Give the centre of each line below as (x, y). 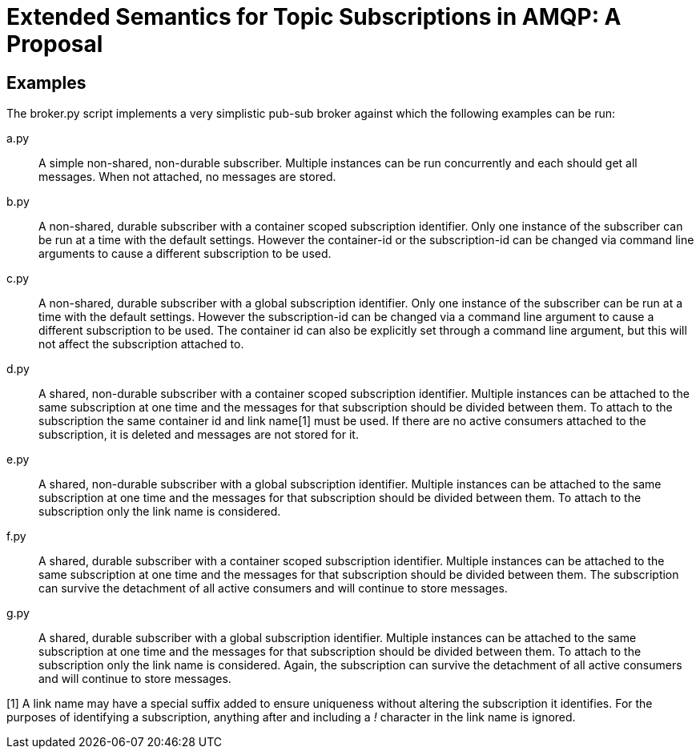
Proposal (55, 44)
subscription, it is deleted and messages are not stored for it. (199, 435)
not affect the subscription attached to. (141, 344)
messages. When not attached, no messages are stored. (187, 177)
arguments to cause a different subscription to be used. (185, 254)
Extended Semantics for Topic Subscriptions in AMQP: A (314, 17)
